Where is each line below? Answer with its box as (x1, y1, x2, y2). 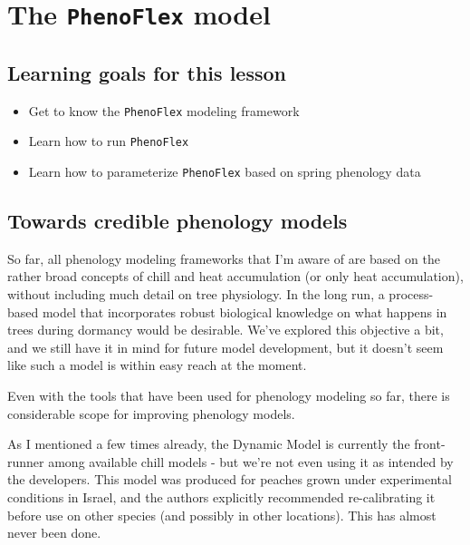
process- (388, 285, 434, 304)
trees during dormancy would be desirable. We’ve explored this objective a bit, (7, 320, 444, 339)
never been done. (7, 523, 101, 542)
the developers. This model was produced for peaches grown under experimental (7, 470, 452, 489)
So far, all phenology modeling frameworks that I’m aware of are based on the (7, 248, 440, 268)
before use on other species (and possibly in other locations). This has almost (7, 505, 436, 524)
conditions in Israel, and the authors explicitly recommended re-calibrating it (7, 488, 436, 506)
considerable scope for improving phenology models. (7, 404, 295, 423)
